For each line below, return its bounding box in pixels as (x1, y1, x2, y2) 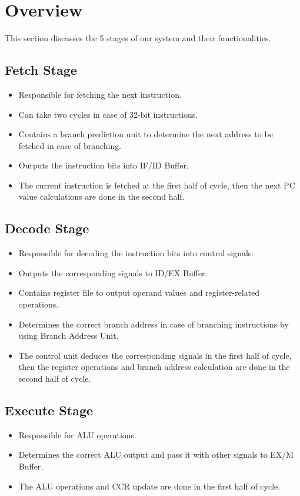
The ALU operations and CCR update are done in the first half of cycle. (18, 480, 281, 492)
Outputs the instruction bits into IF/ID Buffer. (18, 159, 189, 171)
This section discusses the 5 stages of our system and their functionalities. (5, 32, 271, 44)
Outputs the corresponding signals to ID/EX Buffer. (18, 266, 208, 279)
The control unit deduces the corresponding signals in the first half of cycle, (18, 349, 292, 361)
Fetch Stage (5, 61, 77, 79)
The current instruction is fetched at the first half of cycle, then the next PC (18, 178, 295, 191)
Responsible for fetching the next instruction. (18, 88, 182, 100)
